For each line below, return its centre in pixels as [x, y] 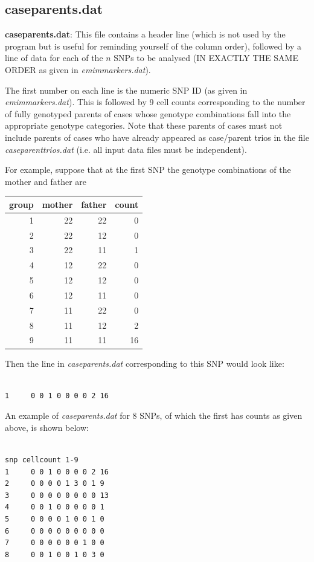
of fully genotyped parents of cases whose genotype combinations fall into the [148, 113]
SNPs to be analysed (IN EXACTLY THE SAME [206, 58]
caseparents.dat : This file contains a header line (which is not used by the [145, 34]
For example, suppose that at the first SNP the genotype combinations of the [148, 170]
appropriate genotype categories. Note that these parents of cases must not [144, 125]
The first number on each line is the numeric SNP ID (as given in [126, 90]
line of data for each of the [54, 58]
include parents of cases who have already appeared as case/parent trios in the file [157, 137]
